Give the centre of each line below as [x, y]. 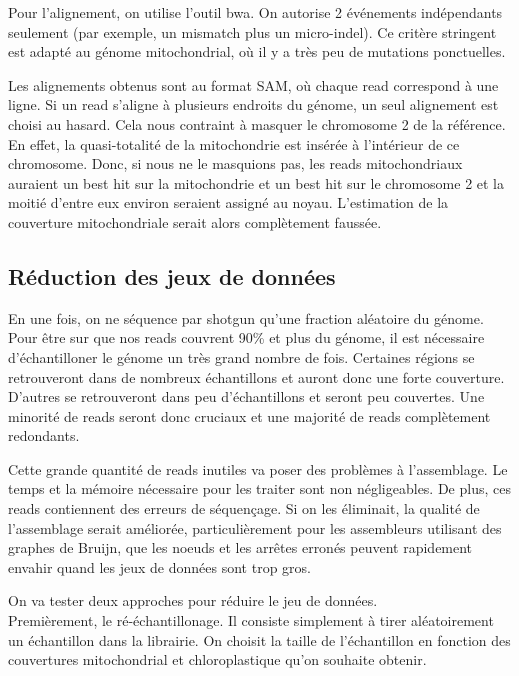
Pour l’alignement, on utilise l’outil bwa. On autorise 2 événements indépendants [255, 12]
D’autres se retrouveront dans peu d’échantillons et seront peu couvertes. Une [246, 396]
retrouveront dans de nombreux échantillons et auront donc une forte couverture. [256, 376]
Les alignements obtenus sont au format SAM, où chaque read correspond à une [253, 84]
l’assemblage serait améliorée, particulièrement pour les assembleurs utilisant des [255, 527]
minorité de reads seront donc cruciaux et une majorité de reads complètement [249, 415]
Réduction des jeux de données [172, 275]
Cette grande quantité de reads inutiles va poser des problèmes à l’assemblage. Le [258, 468]
